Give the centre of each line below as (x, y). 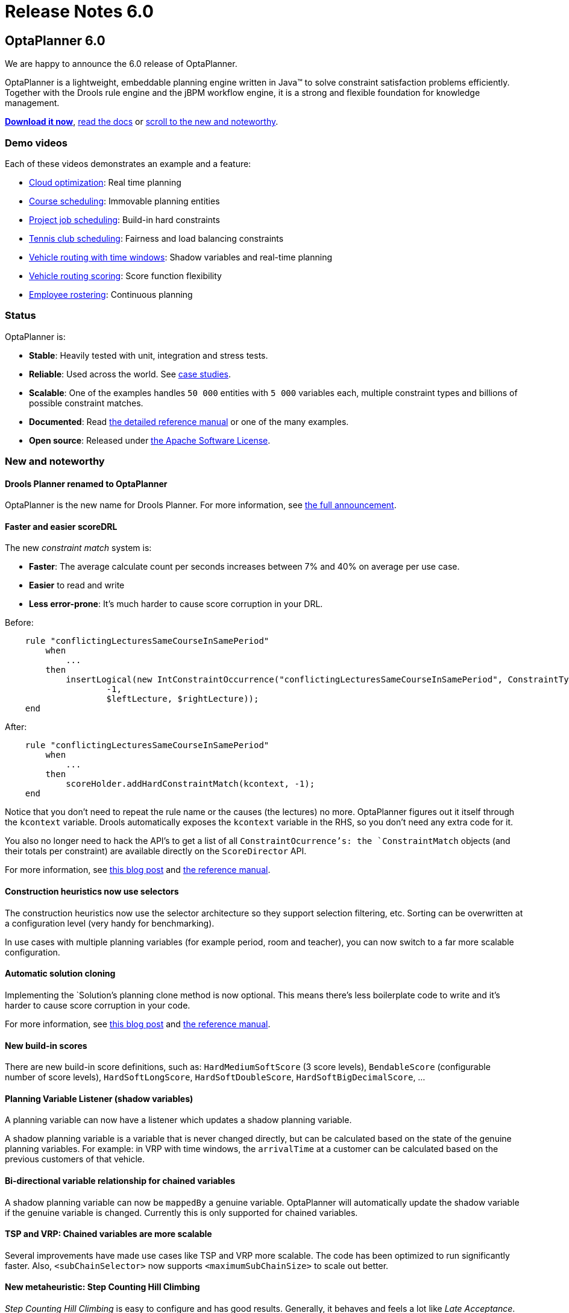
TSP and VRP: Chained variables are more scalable (108, 1234)
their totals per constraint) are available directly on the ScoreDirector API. (156, 851)
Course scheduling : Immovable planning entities (124, 201)
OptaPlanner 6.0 (55, 40)
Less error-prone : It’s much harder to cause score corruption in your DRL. (176, 604)
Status (20, 316)
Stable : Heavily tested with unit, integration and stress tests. (149, 355)
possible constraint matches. (86, 403)
